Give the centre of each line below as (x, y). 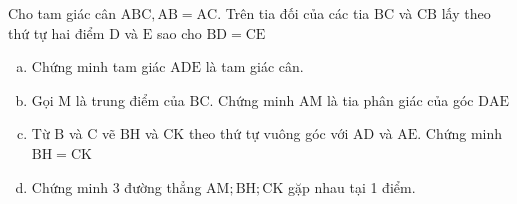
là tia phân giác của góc (400, 99)
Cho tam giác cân (62, 13)
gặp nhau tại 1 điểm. (351, 186)
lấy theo (466, 13)
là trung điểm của (130, 99)
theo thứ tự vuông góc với (268, 133)
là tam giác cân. (254, 66)
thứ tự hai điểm (56, 32)
